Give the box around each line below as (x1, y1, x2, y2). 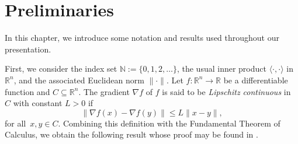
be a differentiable (223, 73, 288, 86)
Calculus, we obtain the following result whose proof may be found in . (5, 128, 258, 141)
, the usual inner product (176, 62, 266, 75)
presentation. (5, 43, 51, 55)
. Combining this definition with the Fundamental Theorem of (58, 117, 280, 129)
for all (5, 117, 26, 129)
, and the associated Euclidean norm (13, 73, 144, 86)
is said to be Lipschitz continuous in (162, 85, 291, 97)
